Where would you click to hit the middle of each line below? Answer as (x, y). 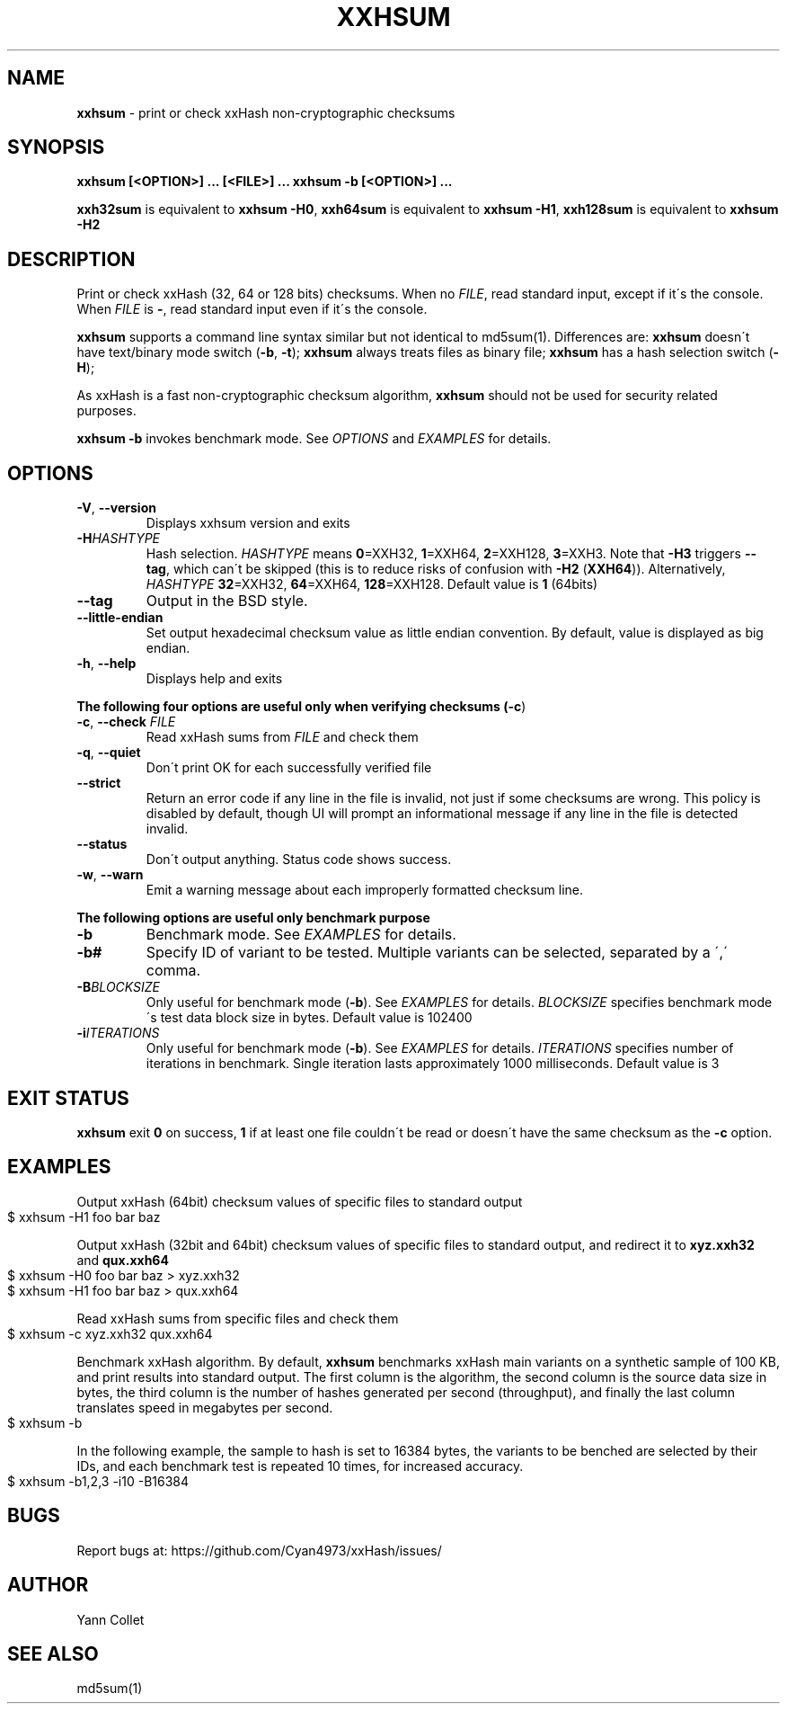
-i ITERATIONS (118, 1033)
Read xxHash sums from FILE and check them (282, 737)
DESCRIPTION (71, 259)
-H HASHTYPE (119, 539)
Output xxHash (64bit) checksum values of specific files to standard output (300, 1201)
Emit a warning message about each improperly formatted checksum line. (365, 890)
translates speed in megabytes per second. (205, 1407)
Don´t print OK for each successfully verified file (289, 768)
